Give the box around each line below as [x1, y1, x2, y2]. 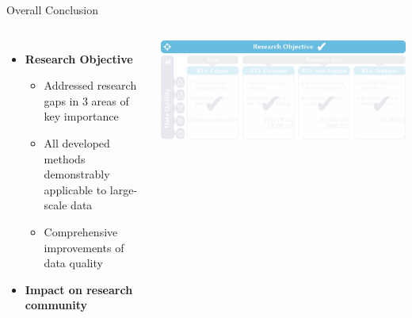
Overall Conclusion [6, 2, 99, 17]
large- [109, 181, 138, 197]
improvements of [44, 239, 124, 255]
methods [44, 150, 86, 167]
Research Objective [25, 50, 133, 67]
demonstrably [44, 166, 110, 182]
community [25, 297, 88, 313]
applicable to [44, 181, 107, 197]
